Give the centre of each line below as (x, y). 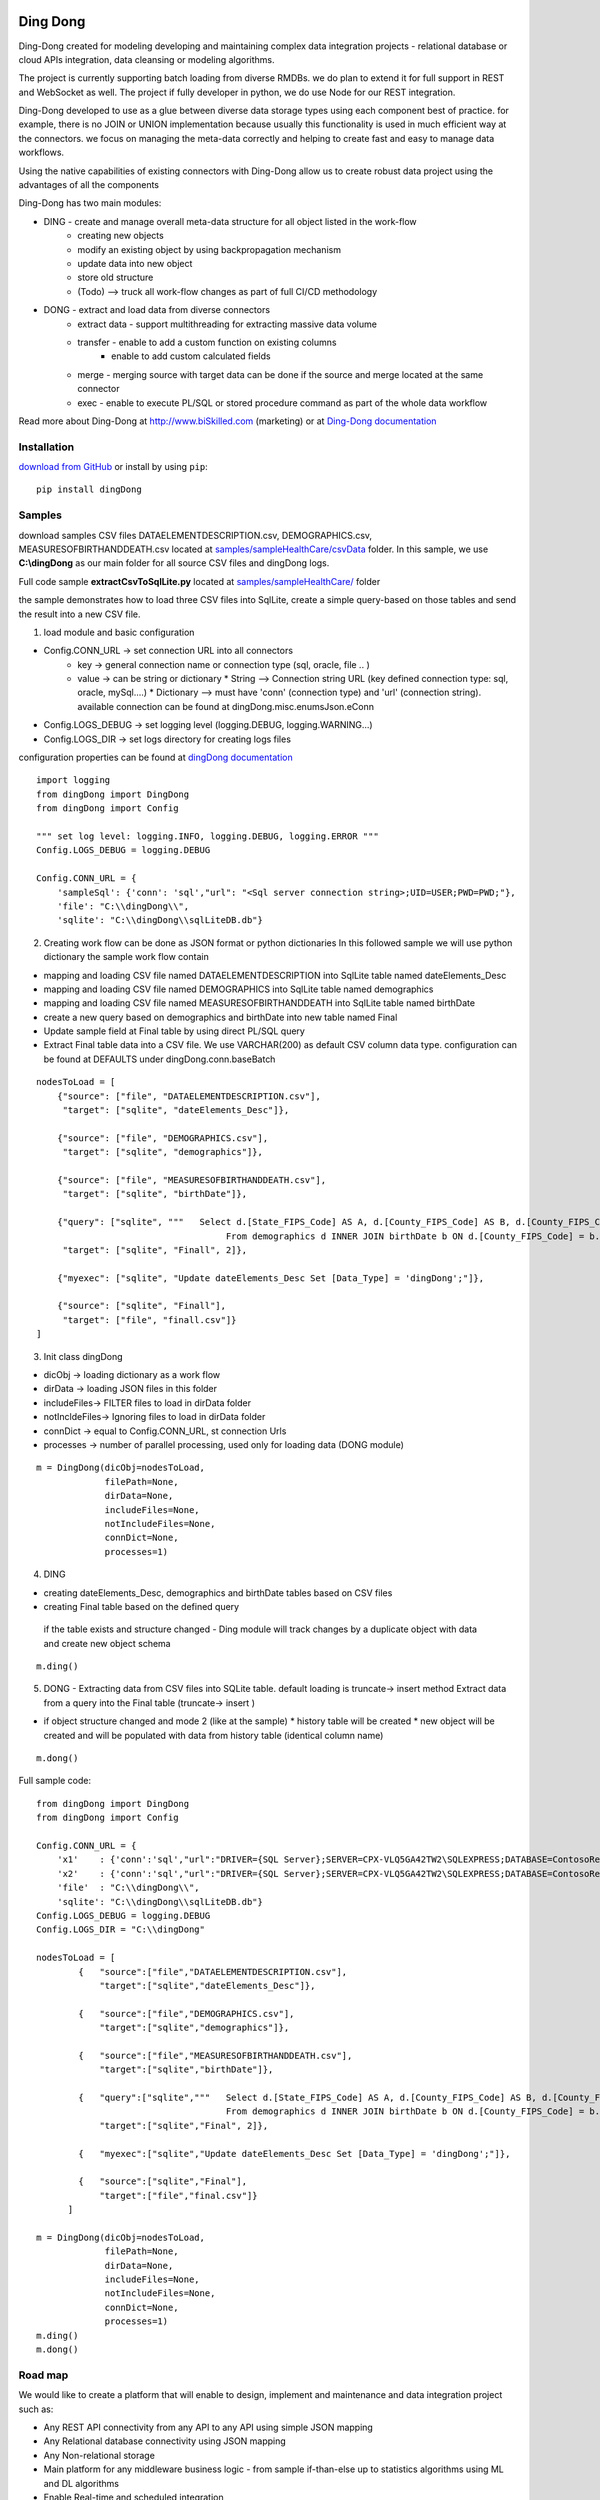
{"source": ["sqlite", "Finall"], (141, 1306)
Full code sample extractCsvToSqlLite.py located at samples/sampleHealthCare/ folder (199, 581)
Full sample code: (55, 1781)
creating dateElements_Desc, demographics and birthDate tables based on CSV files (218, 1592)
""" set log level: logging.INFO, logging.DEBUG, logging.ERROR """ (207, 836)
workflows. (41, 152)
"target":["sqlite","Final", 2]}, (184, 2125)
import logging (73, 780)
